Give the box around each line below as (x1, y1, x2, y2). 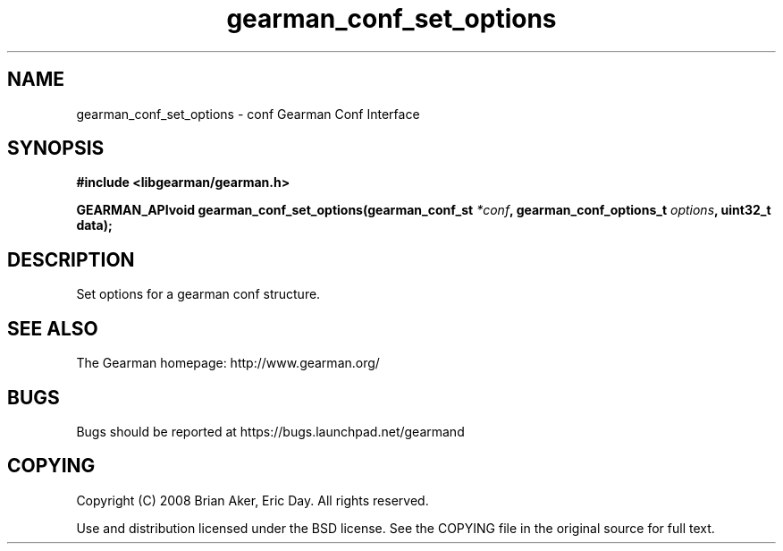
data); (76, 217, 113, 233)
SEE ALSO (7, 317, 98, 340)
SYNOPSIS (7, 137, 105, 160)
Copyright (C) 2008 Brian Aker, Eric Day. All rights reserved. (76, 492, 429, 508)
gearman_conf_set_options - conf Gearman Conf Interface (76, 106, 420, 122)
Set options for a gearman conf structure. (76, 286, 321, 302)
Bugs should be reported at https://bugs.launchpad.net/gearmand (76, 423, 465, 439)
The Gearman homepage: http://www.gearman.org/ (76, 355, 380, 371)
